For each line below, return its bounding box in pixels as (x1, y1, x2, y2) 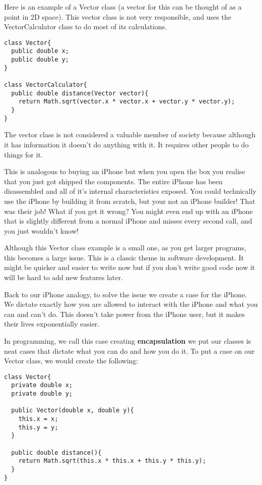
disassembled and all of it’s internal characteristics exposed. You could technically (4, 186, 256, 196)
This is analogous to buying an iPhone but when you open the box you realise (4, 166, 245, 177)
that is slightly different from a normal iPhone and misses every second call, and (4, 215, 252, 226)
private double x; (11, 382, 73, 389)
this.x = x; (18, 415, 58, 423)
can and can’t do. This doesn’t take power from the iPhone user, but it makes (4, 308, 245, 319)
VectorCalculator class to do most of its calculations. (4, 21, 167, 32)
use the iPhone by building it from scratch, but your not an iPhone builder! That (4, 195, 255, 206)
